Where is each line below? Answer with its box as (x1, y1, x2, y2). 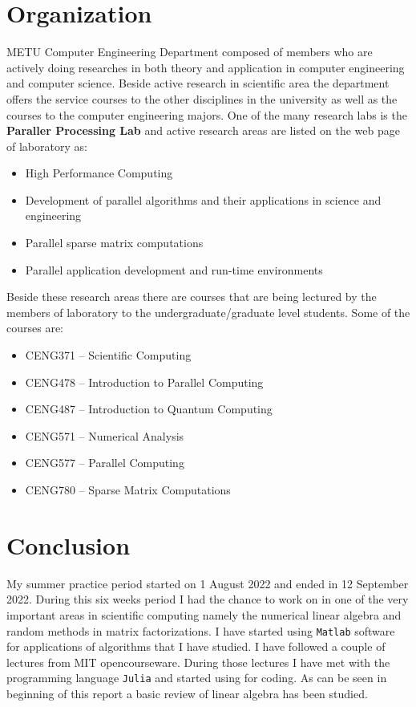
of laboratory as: (6, 137, 87, 154)
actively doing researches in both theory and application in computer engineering (6, 59, 405, 75)
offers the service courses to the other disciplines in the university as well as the (6, 90, 398, 107)
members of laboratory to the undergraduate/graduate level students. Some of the (6, 303, 410, 320)
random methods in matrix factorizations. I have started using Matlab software (6, 622, 395, 639)
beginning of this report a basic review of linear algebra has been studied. (6, 685, 368, 701)
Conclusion (6, 528, 131, 561)
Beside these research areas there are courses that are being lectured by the (6, 288, 377, 305)
